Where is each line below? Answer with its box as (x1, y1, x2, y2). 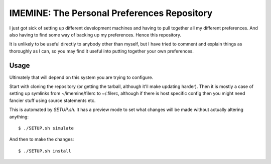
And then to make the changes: (9, 136, 74, 142)
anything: (9, 113, 29, 119)
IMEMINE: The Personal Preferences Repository (9, 7, 213, 18)
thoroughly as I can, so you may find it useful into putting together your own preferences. (9, 48, 194, 54)
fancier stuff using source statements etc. (9, 97, 96, 103)
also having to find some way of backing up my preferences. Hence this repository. (9, 31, 182, 37)
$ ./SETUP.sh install (18, 148, 71, 153)
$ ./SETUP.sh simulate (18, 125, 74, 131)
